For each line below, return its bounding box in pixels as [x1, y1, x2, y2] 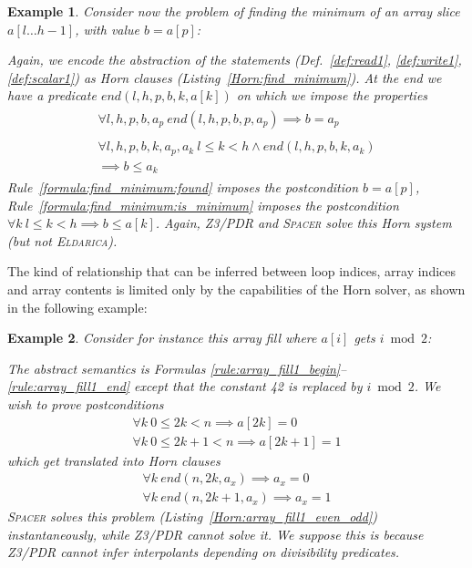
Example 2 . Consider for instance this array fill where [7, 328, 317, 347]
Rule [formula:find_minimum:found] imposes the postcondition [7, 178, 359, 197]
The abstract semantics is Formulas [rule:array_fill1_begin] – [7, 358, 347, 377]
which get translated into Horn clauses [7, 450, 221, 470]
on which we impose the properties [236, 86, 428, 105]
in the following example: [7, 297, 148, 316]
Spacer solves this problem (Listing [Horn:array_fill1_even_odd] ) [7, 507, 377, 526]
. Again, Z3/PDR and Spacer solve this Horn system [155, 213, 452, 232]
